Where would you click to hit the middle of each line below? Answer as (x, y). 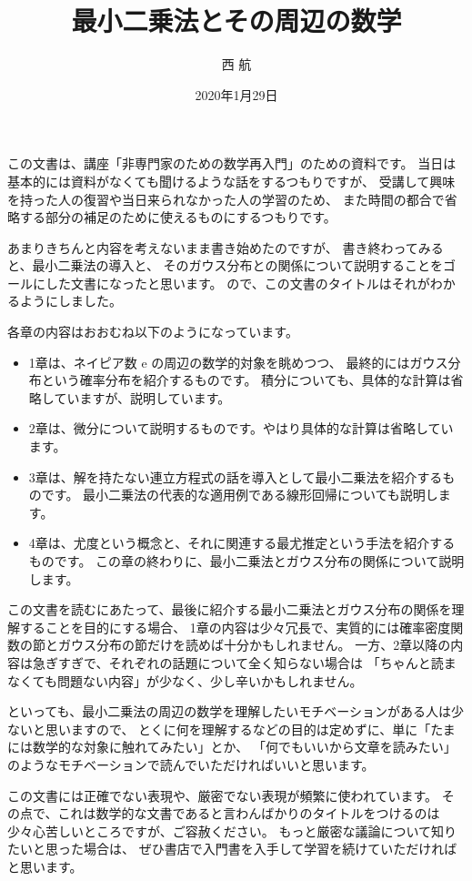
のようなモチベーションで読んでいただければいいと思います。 (191, 764)
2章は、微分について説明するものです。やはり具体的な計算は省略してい (241, 428)
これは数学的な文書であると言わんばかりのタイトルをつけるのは (249, 813)
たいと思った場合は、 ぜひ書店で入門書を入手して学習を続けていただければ (232, 849)
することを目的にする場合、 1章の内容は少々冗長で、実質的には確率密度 (235, 627)
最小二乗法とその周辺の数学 (236, 20)
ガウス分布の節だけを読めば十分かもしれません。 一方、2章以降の (254, 645)
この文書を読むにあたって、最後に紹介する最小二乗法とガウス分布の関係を (230, 609)
